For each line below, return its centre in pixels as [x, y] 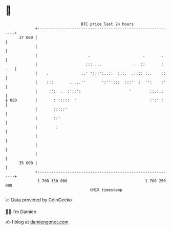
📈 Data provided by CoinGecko [39, 200]
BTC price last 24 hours [108, 24]
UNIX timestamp [106, 190]
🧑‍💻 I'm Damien [21, 212]
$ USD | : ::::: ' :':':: [84, 100]
